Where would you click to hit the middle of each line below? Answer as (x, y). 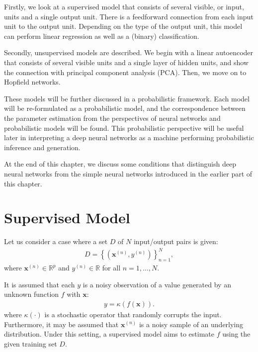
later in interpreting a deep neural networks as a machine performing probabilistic (129, 137)
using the (236, 334)
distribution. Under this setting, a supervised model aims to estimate (109, 334)
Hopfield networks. (32, 82)
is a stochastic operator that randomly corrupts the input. (133, 314)
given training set (31, 343)
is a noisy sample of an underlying (191, 324)
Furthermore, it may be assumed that (61, 324)
